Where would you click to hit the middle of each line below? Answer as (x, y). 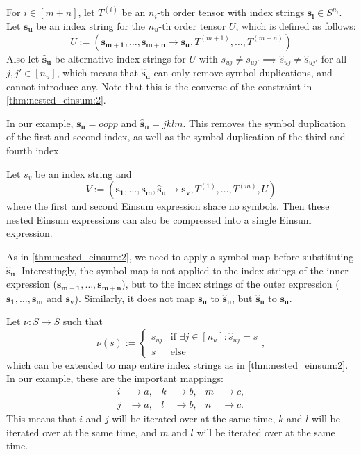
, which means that (97, 73)
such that (83, 321)
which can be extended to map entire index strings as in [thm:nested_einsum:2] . (177, 364)
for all (334, 58)
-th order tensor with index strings (231, 12)
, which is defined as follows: (296, 26)
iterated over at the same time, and (82, 432)
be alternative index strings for (120, 58)
